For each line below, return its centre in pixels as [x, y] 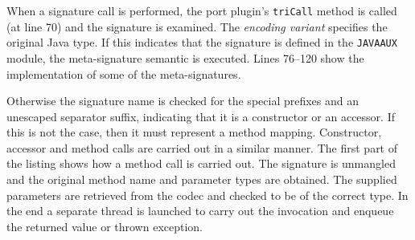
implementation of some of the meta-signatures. [124, 73]
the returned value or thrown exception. [105, 226]
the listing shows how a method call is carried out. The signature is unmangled [201, 163]
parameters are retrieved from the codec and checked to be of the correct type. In [207, 195]
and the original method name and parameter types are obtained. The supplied [202, 179]
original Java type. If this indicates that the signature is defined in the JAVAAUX [202, 42]
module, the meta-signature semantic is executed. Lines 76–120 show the [185, 57]
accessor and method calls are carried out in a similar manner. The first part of [202, 147]
